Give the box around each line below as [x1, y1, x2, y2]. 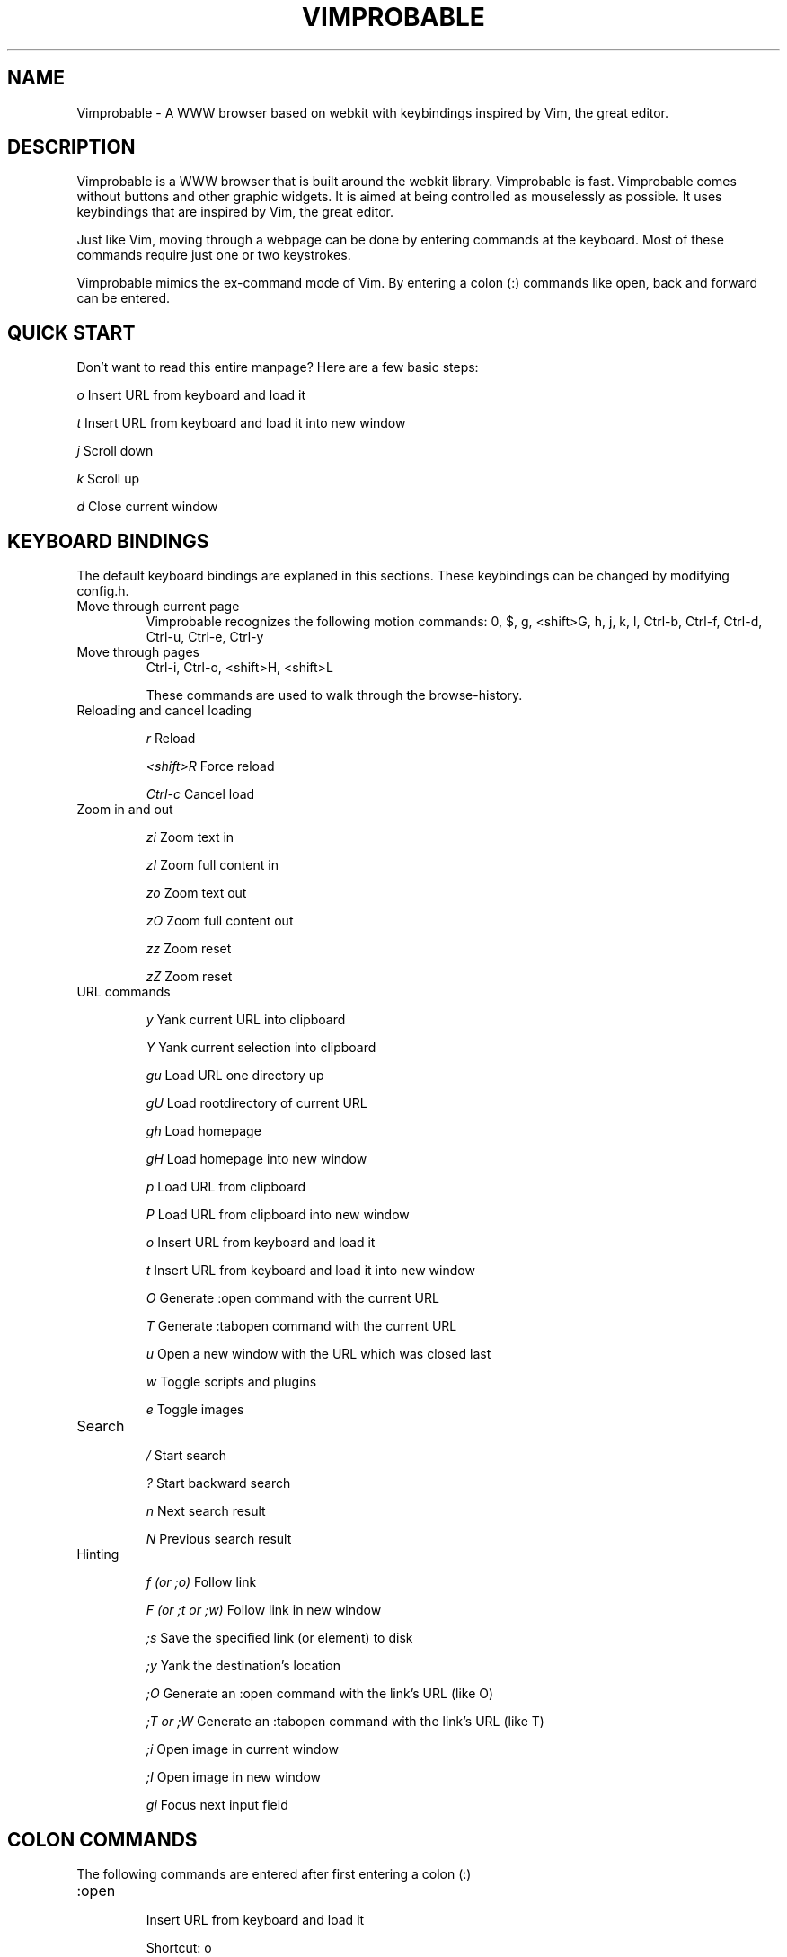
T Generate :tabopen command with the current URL [146, 1318, 457, 1334]
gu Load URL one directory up [146, 1067, 324, 1084]
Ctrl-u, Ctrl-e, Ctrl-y [146, 629, 264, 645]
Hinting [76, 1546, 119, 1563]
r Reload [146, 731, 196, 747]
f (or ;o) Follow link [146, 1574, 257, 1590]
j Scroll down [76, 443, 154, 459]
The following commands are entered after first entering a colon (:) [76, 1865, 472, 1882]
